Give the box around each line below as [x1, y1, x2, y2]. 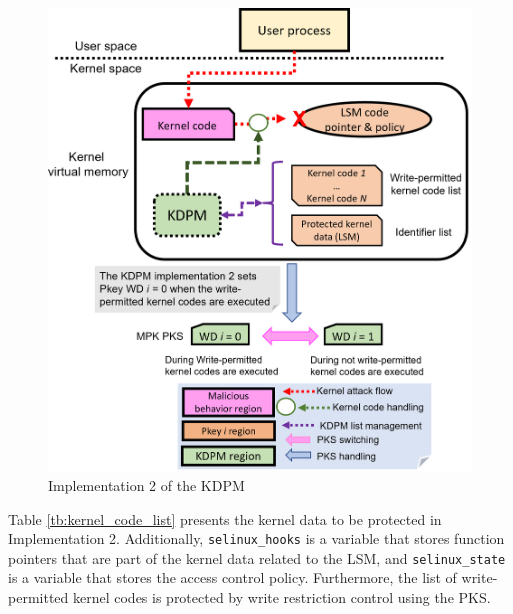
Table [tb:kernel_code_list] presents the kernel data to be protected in [8, 508, 442, 529]
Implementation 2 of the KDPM [48, 474, 245, 495]
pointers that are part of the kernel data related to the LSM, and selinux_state [8, 547, 506, 568]
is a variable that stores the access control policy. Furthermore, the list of [8, 567, 457, 588]
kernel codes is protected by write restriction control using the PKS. [72, 587, 491, 608]
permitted [8, 587, 69, 608]
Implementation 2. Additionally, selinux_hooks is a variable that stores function [8, 528, 505, 549]
